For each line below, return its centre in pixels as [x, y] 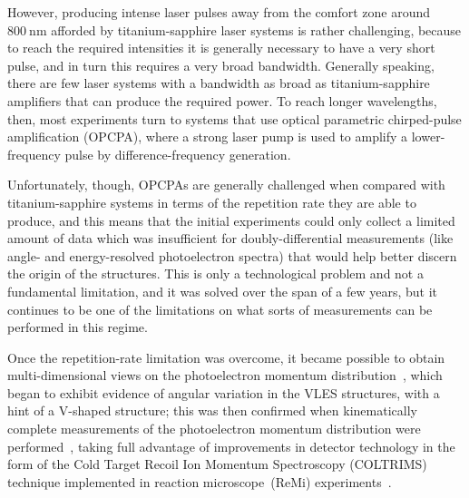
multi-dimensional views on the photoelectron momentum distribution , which [225, 375]
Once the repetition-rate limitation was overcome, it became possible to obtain [226, 357]
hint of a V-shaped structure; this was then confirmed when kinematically [212, 410]
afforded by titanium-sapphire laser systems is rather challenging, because [256, 29]
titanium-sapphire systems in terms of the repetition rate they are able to [212, 202]
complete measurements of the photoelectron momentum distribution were [214, 429]
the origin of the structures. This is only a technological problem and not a [215, 273]
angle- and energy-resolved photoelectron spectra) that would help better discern [232, 255]
